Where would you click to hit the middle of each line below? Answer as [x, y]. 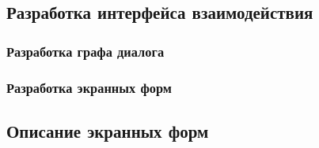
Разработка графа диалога [85, 51]
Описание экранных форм [108, 130]
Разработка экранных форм [89, 87]
